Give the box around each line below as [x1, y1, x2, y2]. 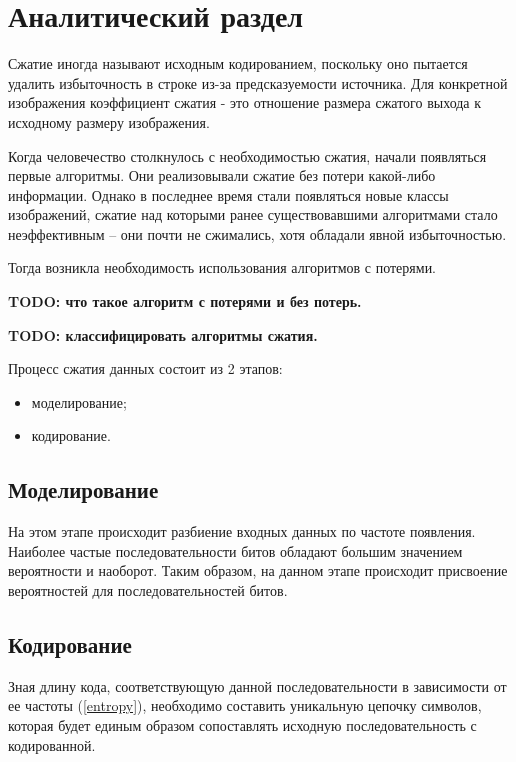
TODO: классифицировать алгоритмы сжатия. [8, 324, 318, 345]
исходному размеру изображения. [8, 111, 210, 132]
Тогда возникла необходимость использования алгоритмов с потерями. [8, 257, 437, 278]
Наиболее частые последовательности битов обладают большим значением [8, 540, 463, 561]
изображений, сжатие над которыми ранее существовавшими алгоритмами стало [8, 204, 498, 225]
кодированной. [8, 734, 96, 755]
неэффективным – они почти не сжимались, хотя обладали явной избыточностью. [8, 223, 507, 244]
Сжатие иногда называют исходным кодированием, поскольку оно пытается [8, 53, 468, 74]
